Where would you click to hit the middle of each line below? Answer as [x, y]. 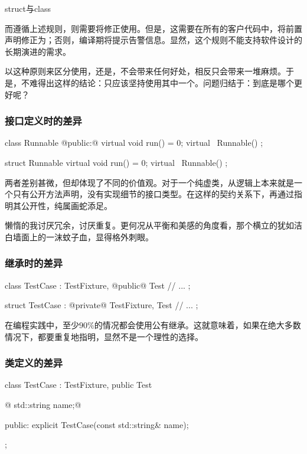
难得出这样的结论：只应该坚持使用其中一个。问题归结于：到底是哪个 [161, 82]
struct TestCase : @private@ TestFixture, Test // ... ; [102, 305]
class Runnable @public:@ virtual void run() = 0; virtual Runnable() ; [134, 143]
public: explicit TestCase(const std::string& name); [97, 424]
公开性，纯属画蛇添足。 [66, 205]
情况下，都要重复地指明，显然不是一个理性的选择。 [104, 336]
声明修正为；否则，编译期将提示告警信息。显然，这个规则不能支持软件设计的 [153, 40]
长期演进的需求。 [38, 51]
